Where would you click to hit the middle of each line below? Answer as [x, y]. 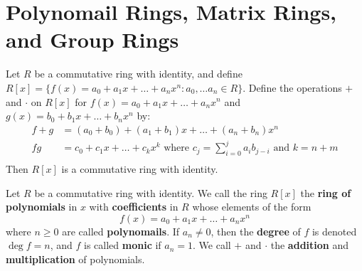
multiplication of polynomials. [75, 259]
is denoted [334, 231]
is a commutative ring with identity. [140, 169]
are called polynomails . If [121, 231]
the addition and [309, 245]
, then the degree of [256, 231]
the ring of [326, 192]
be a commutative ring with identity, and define [138, 74]
